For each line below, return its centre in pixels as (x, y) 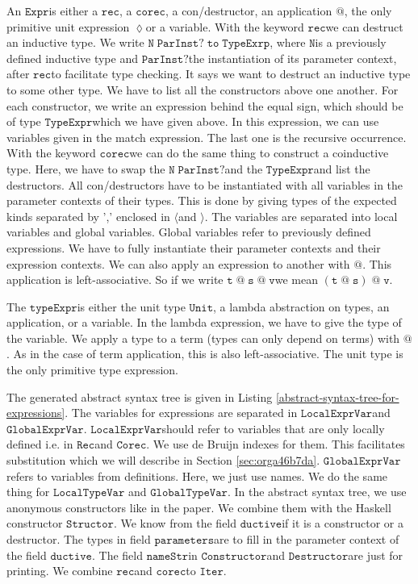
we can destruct (364, 26)
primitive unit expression (68, 26)
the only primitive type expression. (92, 370)
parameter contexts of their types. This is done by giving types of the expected (202, 200)
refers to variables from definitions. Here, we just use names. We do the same (197, 476)
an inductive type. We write (75, 42)
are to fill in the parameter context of (307, 539)
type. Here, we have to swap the (86, 168)
